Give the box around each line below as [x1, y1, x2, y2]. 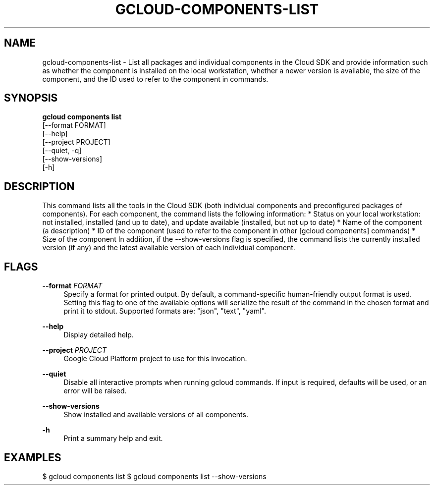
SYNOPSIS [4, 92, 58, 105]
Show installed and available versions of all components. [63, 410, 248, 419]
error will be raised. [63, 386, 127, 395]
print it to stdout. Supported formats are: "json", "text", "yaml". [63, 307, 267, 316]
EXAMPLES [4, 451, 61, 464]
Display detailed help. [63, 330, 134, 339]
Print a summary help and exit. [63, 434, 163, 443]
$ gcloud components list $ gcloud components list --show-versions [42, 472, 267, 481]
